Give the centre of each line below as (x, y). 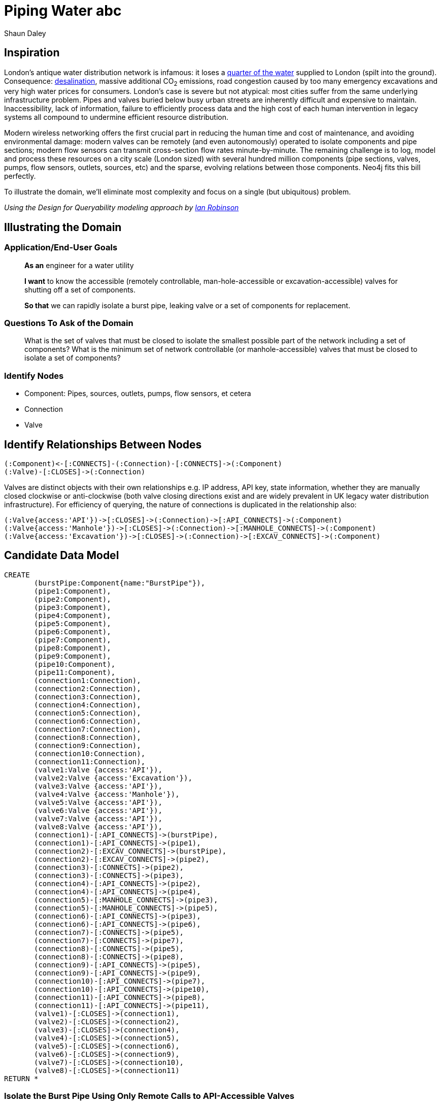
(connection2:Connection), (88, 688)
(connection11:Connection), (90, 761)
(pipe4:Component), (73, 615)
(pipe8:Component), (73, 648)
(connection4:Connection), (88, 705)
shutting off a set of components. (80, 289)
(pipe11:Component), (75, 672)
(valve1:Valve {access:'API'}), (98, 770)
